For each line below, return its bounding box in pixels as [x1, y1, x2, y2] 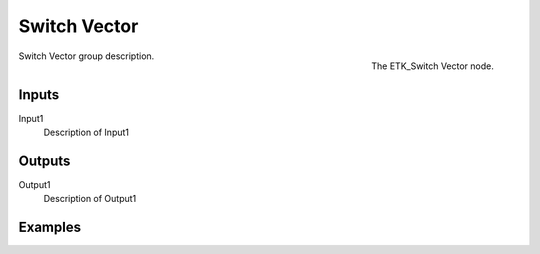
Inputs [18, 86, 60, 103]
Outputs [18, 152, 71, 169]
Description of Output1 [43, 193, 137, 205]
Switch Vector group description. [18, 50, 155, 62]
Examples [18, 219, 82, 236]
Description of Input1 [43, 126, 130, 139]
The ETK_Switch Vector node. [371, 60, 494, 72]
